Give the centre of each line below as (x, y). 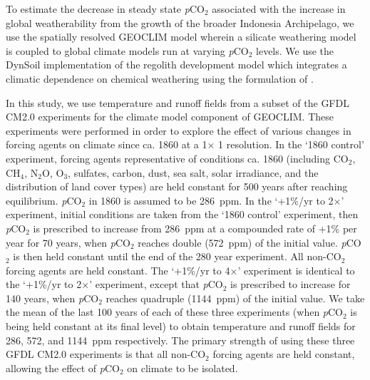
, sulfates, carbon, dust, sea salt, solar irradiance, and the (193, 172)
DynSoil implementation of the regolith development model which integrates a (176, 65)
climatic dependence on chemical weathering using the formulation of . (160, 78)
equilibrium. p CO (44, 200)
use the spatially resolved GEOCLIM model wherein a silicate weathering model (181, 37)
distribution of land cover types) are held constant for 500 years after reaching (177, 186)
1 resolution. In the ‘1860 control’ (291, 144)
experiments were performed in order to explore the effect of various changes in (179, 130)
